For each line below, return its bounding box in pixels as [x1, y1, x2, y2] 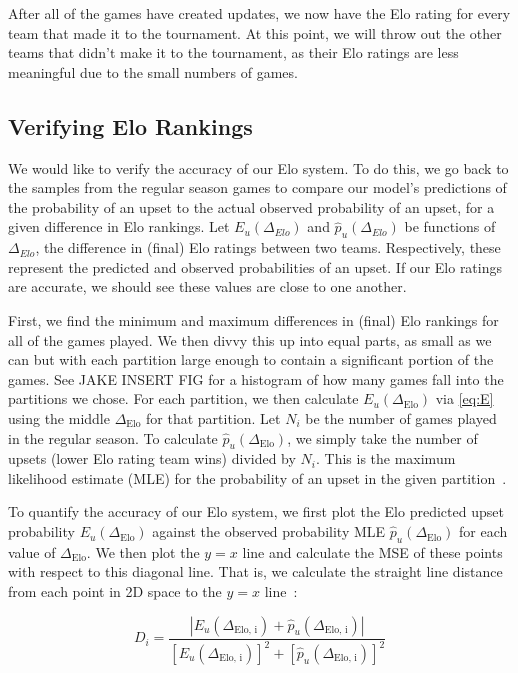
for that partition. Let [146, 407, 281, 428]
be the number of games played [305, 407, 497, 428]
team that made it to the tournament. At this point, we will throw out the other [8, 22, 502, 43]
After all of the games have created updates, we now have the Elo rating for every [8, 3, 511, 23]
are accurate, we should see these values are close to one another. [8, 276, 407, 297]
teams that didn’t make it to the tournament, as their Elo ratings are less [8, 42, 459, 63]
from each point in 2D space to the [8, 581, 222, 602]
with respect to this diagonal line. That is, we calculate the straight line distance [8, 561, 503, 582]
